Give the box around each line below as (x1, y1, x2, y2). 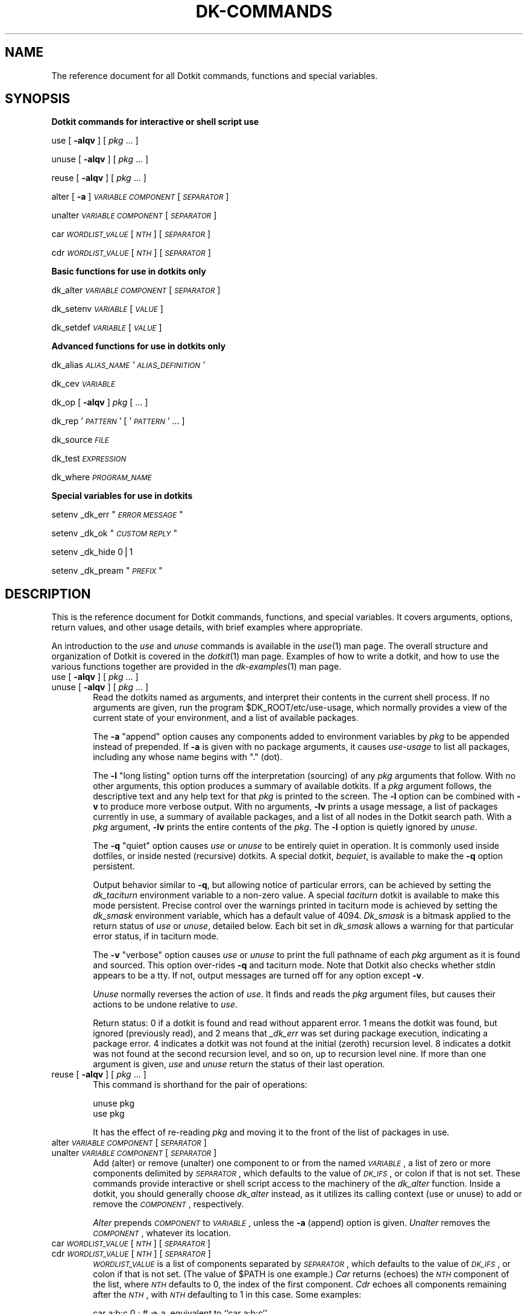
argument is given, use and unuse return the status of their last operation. (93, 1059, 385, 1070)
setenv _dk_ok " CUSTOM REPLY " (51, 528, 177, 539)
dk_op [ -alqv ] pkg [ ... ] (51, 397, 148, 408)
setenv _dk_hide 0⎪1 (51, 547, 133, 557)
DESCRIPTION (5, 586, 91, 601)
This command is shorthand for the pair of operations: (93, 1079, 307, 1090)
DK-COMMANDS (195, 1, 333, 22)
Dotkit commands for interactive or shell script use (51, 116, 259, 127)
